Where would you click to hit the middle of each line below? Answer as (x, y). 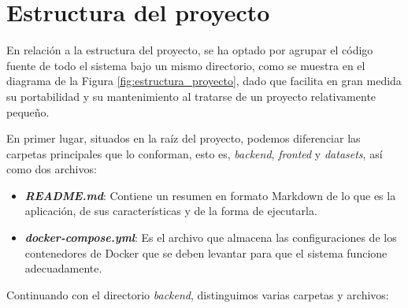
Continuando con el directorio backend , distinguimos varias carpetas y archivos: (198, 294)
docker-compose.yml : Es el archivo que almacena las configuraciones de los (211, 237)
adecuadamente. (63, 268)
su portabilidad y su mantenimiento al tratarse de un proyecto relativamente (191, 96)
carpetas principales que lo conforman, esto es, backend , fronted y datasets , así (195, 153)
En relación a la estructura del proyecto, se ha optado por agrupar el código (190, 50)
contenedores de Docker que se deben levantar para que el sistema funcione (206, 252)
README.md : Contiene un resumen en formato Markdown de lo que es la (210, 195)
